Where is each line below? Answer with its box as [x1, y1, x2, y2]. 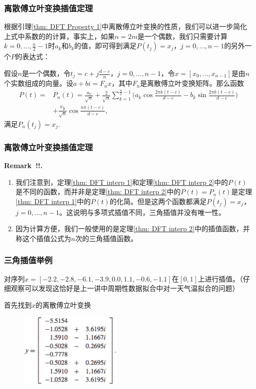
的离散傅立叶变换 [36, 299, 91, 310]
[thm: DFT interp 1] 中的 [15, 196, 91, 206]
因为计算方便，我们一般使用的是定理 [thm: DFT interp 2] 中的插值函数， [15, 223, 243, 234]
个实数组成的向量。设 [4, 78, 73, 88]
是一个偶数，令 [22, 68, 71, 78]
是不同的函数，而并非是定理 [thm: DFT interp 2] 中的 [15, 186, 181, 197]
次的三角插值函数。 [75, 233, 138, 243]
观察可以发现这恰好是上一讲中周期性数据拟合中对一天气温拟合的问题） [10, 283, 239, 293]
